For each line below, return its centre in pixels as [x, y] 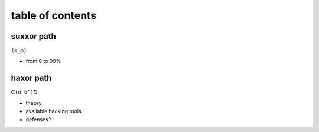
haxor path [31, 78]
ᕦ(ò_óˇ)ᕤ [24, 92]
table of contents [54, 15]
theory [34, 103]
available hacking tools [54, 111]
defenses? [38, 119]
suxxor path [33, 36]
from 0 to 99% [43, 61]
